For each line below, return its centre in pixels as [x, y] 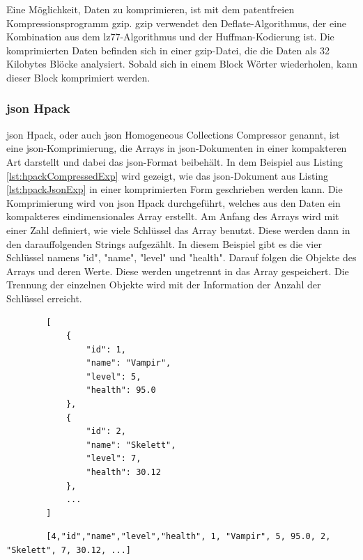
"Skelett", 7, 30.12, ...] [69, 550]
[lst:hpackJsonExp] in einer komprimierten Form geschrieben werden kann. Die [175, 189]
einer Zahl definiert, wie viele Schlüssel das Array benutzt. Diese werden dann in [178, 230]
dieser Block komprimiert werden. [78, 77]
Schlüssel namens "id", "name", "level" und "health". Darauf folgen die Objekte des [181, 257]
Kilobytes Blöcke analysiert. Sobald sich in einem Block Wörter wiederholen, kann [182, 64]
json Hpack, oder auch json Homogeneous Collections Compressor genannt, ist [173, 134]
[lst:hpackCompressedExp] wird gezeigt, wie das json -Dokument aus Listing [168, 175]
